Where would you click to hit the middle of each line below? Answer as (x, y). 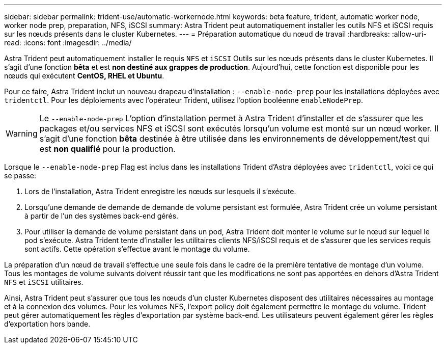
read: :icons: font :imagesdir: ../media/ (68, 43)
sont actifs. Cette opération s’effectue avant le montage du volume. (137, 249)
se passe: (20, 176)
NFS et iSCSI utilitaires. (44, 282)
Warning (22, 133)
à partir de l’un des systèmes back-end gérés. (102, 216)
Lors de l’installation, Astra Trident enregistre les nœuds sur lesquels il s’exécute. (160, 191)
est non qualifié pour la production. (107, 149)
